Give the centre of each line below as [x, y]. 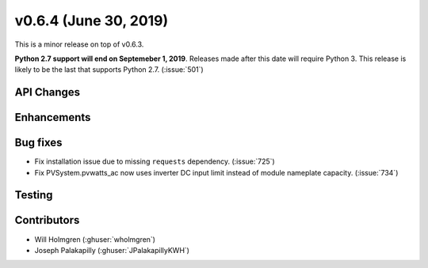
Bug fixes [38, 143]
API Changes [48, 92]
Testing [34, 195]
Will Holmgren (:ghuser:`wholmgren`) [95, 239]
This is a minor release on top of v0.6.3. [79, 44]
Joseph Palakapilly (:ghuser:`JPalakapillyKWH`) [112, 250]
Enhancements [53, 117]
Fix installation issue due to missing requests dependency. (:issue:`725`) [155, 161]
